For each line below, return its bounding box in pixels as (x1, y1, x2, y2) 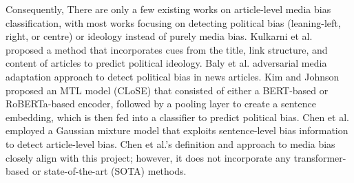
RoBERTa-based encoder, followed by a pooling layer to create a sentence (6, 96, 316, 111)
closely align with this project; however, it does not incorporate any (6, 150, 291, 164)
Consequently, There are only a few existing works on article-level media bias (6, 2, 331, 16)
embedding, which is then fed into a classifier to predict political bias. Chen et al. (6, 109, 349, 124)
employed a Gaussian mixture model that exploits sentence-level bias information (6, 123, 348, 138)
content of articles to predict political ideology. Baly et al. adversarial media (6, 56, 327, 70)
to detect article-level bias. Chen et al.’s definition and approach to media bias (6, 136, 335, 151)
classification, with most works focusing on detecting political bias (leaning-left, (6, 15, 341, 30)
